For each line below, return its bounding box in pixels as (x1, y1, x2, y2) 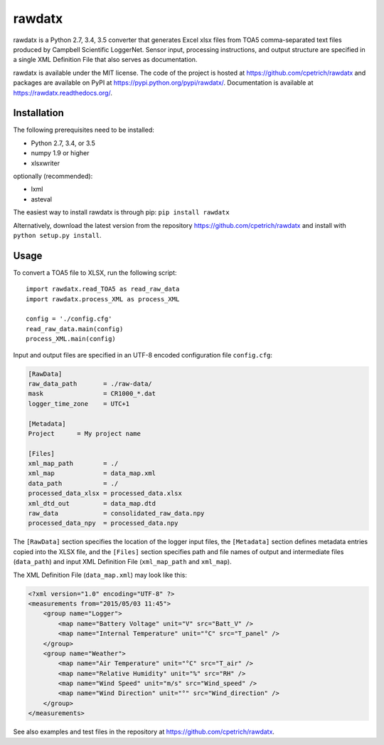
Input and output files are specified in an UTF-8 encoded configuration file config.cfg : (13, 350, 273, 359)
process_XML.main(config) (26, 335, 117, 343)
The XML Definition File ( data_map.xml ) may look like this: (13, 571, 188, 579)
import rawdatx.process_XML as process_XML (26, 295, 180, 303)
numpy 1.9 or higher (31, 149, 90, 157)
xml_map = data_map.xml (28, 469, 156, 477)
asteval (31, 194, 53, 203)
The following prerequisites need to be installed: (13, 125, 154, 135)
